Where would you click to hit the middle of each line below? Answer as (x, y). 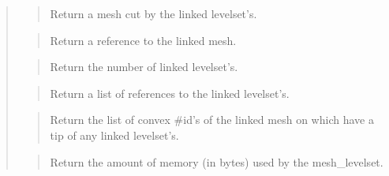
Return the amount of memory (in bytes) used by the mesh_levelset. (217, 161)
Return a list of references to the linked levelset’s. (170, 93)
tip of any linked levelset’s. (114, 135)
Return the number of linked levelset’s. (144, 67)
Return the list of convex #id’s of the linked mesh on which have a (212, 120)
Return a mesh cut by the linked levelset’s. (153, 13)
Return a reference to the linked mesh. (143, 40)
